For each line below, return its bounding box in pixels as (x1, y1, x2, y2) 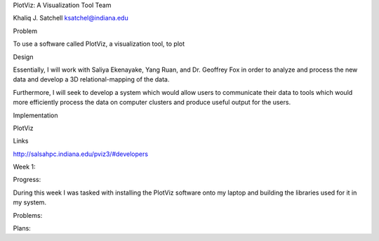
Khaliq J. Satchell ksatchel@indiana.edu (13, 14, 129, 22)
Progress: (13, 176, 41, 184)
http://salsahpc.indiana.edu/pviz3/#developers (13, 150, 149, 158)
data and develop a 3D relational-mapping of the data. (13, 75, 170, 84)
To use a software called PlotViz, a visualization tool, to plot (13, 39, 185, 48)
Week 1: (13, 162, 36, 171)
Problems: (13, 211, 43, 219)
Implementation (13, 111, 58, 119)
